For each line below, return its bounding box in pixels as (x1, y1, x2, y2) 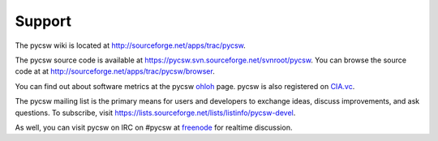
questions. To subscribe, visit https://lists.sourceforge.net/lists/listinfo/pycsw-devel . (15, 108, 296, 117)
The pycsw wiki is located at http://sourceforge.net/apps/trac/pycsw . (15, 41, 247, 50)
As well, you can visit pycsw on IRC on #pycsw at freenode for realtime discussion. (15, 122, 293, 132)
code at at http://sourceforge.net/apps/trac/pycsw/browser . (15, 66, 215, 76)
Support (15, 12, 72, 30)
